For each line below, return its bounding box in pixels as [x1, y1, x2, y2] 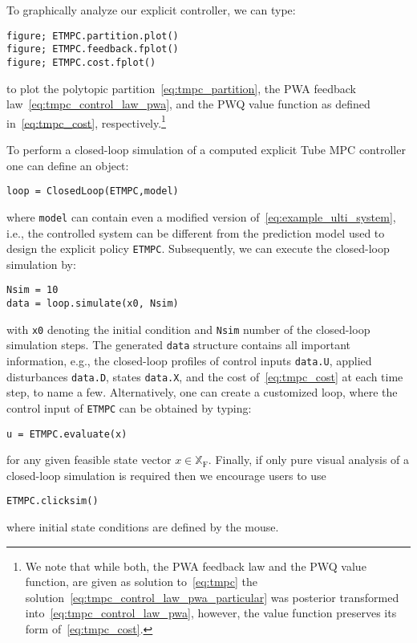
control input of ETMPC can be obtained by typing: [6, 399, 252, 416]
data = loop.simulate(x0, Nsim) [6, 298, 179, 309]
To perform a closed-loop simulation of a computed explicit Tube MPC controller [6, 141, 406, 157]
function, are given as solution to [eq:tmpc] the [25, 573, 257, 590]
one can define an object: [6, 157, 129, 173]
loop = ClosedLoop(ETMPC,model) [6, 185, 179, 197]
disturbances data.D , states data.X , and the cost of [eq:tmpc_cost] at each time [6, 368, 403, 385]
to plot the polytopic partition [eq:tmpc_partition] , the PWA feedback [6, 79, 356, 96]
